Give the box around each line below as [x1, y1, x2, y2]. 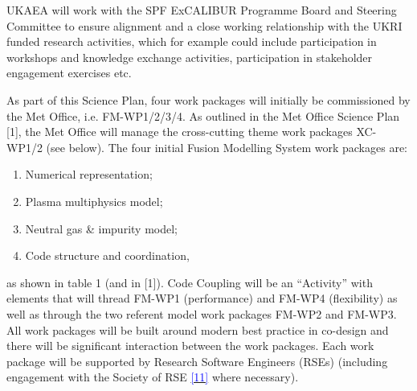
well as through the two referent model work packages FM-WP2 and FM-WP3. [6, 305, 397, 322]
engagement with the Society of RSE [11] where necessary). [6, 368, 299, 385]
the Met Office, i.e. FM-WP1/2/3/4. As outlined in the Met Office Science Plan [6, 107, 400, 124]
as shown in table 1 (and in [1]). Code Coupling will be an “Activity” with [6, 274, 373, 290]
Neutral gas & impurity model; [25, 220, 178, 237]
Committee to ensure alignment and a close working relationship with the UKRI [6, 17, 403, 34]
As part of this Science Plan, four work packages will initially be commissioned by [6, 91, 411, 108]
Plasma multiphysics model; [25, 192, 163, 209]
